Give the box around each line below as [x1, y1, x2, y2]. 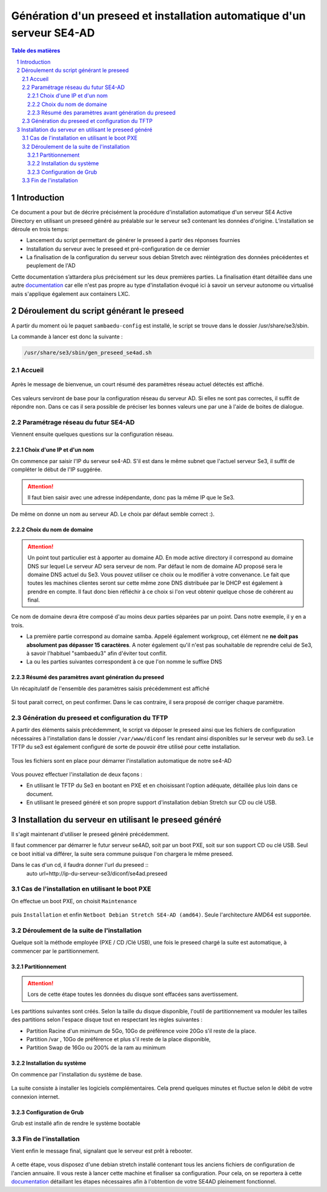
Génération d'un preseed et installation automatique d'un [11, 9, 306, 22]
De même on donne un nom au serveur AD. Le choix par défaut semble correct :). [11, 510, 215, 518]
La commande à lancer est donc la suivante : [11, 333, 124, 340]
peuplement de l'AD [26, 262, 76, 269]
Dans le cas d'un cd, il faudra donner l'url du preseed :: [11, 861, 149, 869]
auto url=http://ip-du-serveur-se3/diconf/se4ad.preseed [26, 869, 168, 877]
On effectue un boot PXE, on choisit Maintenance [11, 897, 137, 904]
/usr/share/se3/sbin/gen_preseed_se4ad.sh [24, 349, 152, 356]
